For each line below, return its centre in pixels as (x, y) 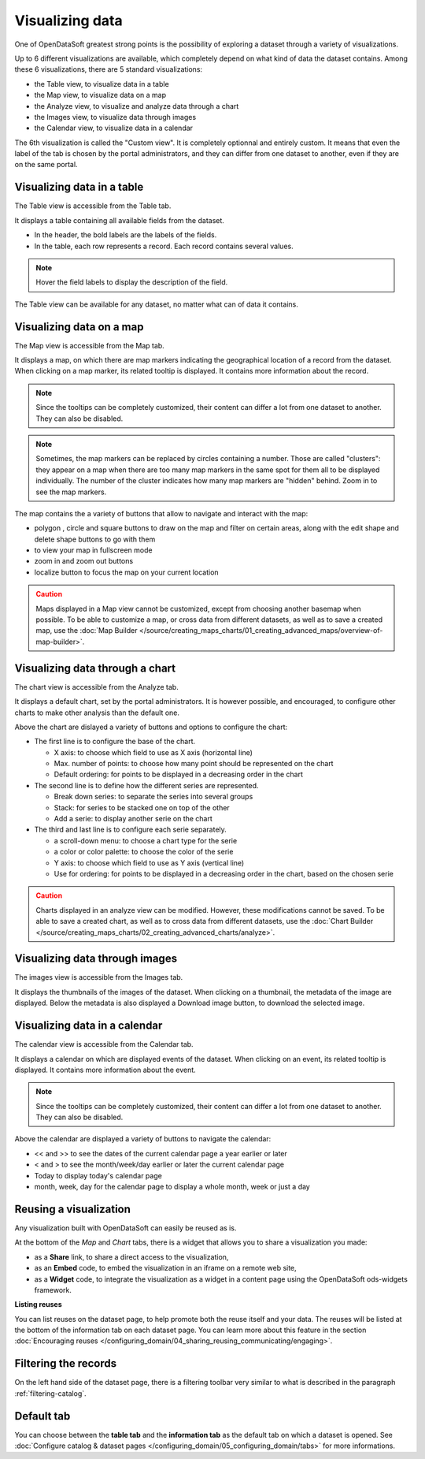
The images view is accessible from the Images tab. (99, 977)
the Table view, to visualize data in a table (102, 84)
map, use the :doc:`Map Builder (87, 631)
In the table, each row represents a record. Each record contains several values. (164, 246)
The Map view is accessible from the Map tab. (89, 345)
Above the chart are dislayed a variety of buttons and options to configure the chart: (151, 727)
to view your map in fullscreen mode (93, 550)
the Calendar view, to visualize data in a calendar (113, 128)
